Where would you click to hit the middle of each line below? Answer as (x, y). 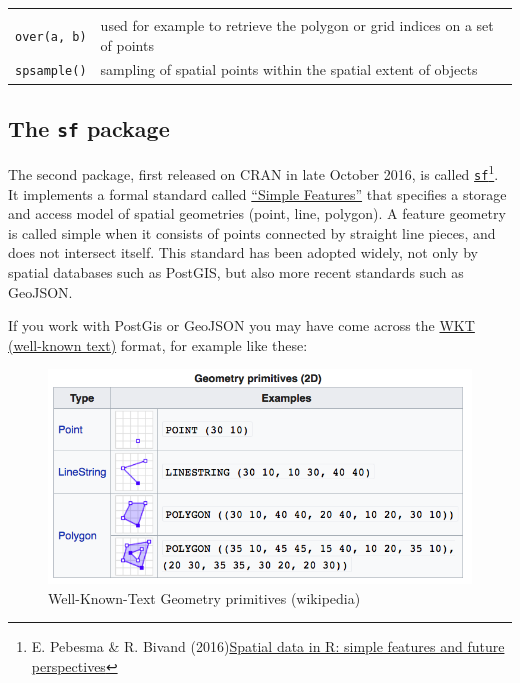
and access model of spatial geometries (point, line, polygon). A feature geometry (257, 213)
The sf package (89, 127)
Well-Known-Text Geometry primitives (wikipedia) (204, 597)
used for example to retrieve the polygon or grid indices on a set (297, 25)
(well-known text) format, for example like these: (158, 344)
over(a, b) (51, 36)
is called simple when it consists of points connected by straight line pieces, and (252, 232)
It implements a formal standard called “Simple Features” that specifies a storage (257, 193)
